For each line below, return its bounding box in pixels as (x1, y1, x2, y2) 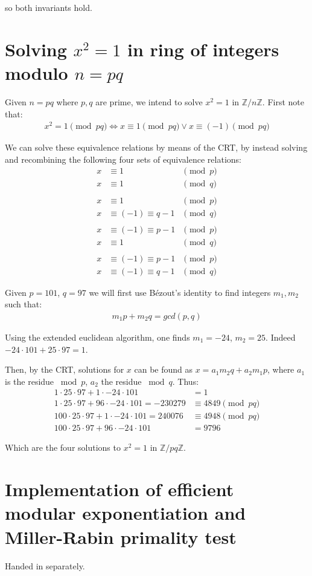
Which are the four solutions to (5, 441, 121, 454)
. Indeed (266, 330, 296, 343)
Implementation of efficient (5, 477, 234, 502)
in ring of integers (127, 36, 279, 61)
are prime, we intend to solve (95, 95, 203, 108)
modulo (5, 60, 68, 85)
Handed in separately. (5, 559, 85, 572)
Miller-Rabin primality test (5, 524, 237, 549)
